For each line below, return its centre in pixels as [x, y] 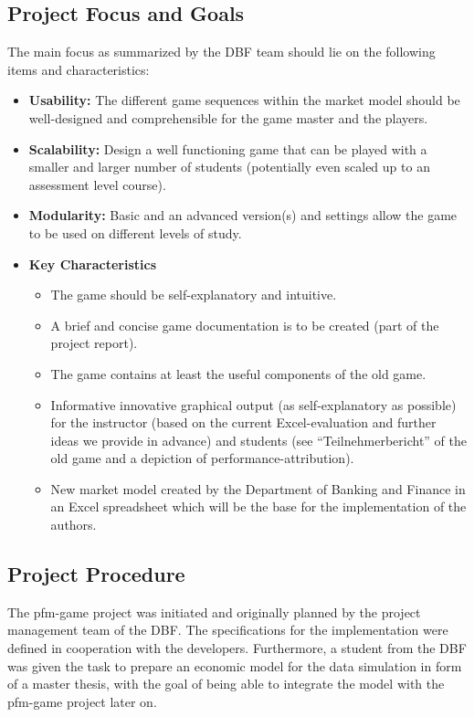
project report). [94, 343]
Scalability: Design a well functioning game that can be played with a [228, 148]
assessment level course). [97, 184]
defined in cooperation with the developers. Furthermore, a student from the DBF [237, 648]
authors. [74, 525]
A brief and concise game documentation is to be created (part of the [245, 325]
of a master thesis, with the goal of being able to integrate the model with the [226, 684]
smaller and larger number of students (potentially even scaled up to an [229, 167]
